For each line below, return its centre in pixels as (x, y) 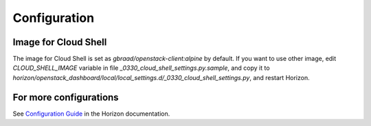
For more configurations (66, 97)
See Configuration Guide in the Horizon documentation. (91, 114)
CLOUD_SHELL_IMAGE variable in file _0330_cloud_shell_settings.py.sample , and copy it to (142, 68)
